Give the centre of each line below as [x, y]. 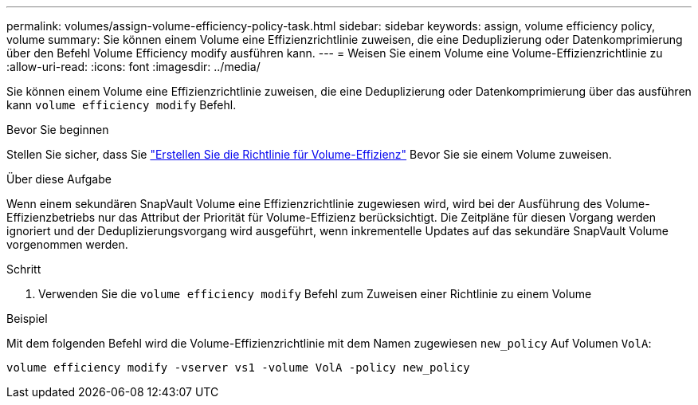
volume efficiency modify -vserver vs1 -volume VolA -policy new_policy [238, 368]
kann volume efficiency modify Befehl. [122, 105]
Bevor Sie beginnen [58, 130]
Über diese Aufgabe [59, 179]
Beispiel [27, 318]
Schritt [24, 269]
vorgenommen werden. [67, 244]
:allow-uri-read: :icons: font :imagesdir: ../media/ [133, 67]
